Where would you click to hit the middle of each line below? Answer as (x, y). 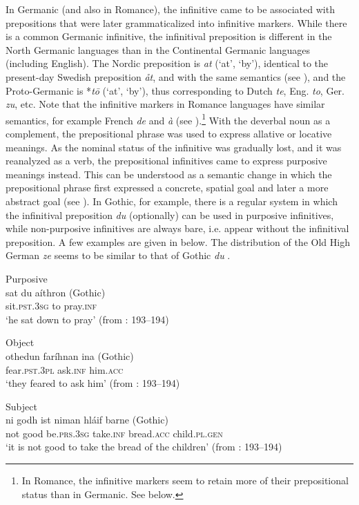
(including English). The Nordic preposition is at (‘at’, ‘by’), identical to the (167, 63)
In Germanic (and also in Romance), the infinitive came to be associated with (170, 9)
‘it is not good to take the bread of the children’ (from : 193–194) (144, 447)
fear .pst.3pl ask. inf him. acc (65, 369)
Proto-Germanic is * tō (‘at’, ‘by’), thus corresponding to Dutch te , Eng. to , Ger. (175, 90)
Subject (21, 406)
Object (20, 342)
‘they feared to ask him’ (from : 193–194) (93, 383)
